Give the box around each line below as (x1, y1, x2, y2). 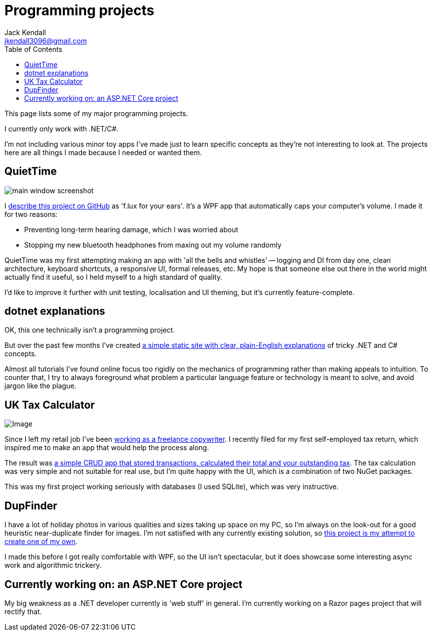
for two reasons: (4, 210, 58, 218)
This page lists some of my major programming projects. (4, 109, 188, 118)
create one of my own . (4, 537, 78, 546)
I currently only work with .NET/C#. (4, 124, 118, 133)
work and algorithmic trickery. (4, 561, 102, 570)
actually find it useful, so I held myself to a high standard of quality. (4, 272, 223, 281)
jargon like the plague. (4, 381, 77, 390)
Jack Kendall (4, 28, 46, 37)
